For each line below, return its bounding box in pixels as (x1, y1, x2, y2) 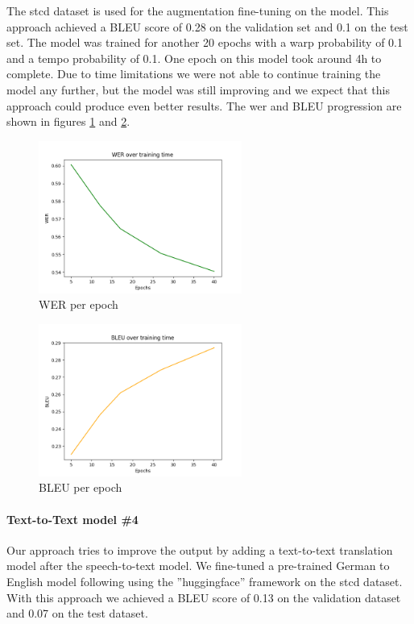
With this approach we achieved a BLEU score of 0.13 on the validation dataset (6, 589, 401, 605)
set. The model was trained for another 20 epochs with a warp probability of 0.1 (6, 34, 403, 51)
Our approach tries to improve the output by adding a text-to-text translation (6, 541, 393, 558)
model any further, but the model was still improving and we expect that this (6, 81, 390, 98)
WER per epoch (39, 296, 118, 313)
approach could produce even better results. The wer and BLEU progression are (6, 97, 402, 114)
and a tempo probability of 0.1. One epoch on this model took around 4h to (6, 49, 382, 66)
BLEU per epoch (39, 479, 122, 496)
